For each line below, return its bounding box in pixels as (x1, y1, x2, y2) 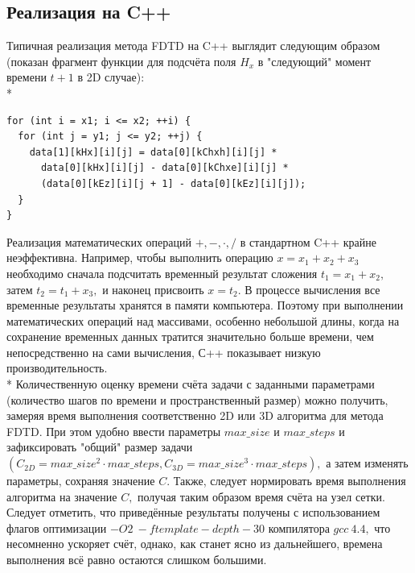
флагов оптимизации (6, 519, 107, 536)
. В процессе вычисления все (237, 280, 380, 297)
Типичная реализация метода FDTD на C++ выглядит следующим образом (6, 37, 380, 54)
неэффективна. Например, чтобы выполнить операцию (6, 249, 273, 266)
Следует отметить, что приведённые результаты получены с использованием (6, 504, 380, 521)
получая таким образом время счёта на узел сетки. (138, 488, 385, 504)
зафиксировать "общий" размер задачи (6, 438, 193, 455)
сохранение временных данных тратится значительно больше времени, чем (6, 328, 374, 345)
